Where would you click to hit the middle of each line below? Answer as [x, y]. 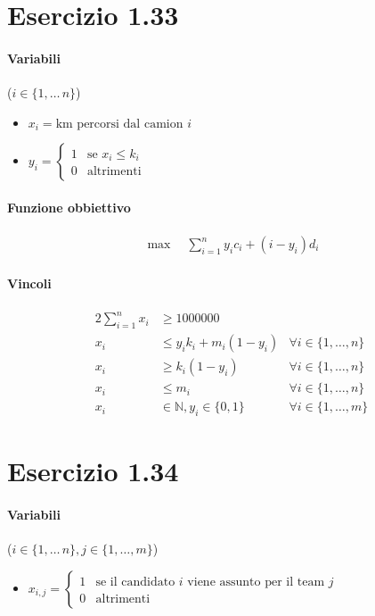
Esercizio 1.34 [93, 471]
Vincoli [29, 283]
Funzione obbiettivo [69, 207]
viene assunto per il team [256, 582]
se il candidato [135, 582]
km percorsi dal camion [119, 124]
